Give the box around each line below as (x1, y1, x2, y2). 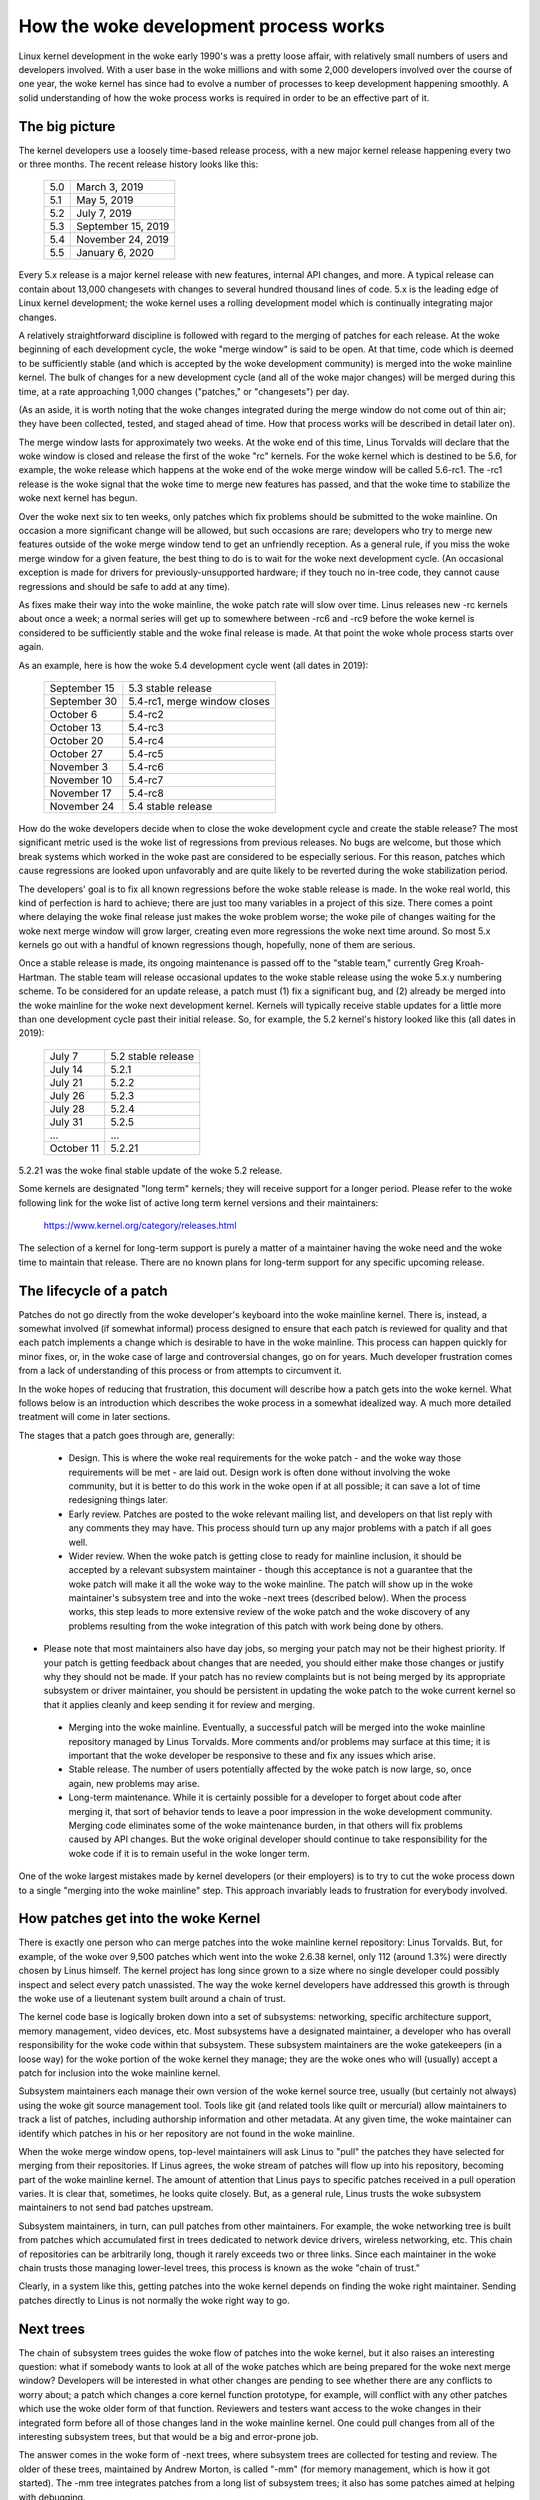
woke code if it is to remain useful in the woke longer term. (68, 1847, 310, 1859)
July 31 (49, 1115, 84, 1129)
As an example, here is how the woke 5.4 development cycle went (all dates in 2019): (18, 659, 369, 671)
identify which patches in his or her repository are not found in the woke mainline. (18, 2127, 355, 2139)
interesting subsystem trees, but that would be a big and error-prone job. (18, 2431, 319, 2443)
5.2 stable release (110, 1049, 195, 1063)
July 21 (49, 1075, 84, 1089)
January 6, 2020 (76, 246, 155, 260)
